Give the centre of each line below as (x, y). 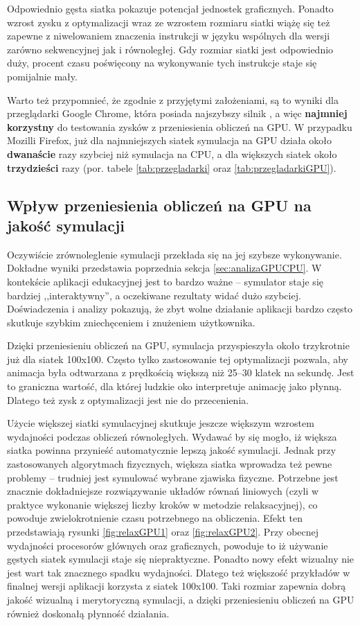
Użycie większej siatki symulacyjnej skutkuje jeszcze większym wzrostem (161, 423)
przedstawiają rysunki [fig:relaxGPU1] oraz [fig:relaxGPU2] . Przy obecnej (163, 531)
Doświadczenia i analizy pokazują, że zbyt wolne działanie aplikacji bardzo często (180, 309)
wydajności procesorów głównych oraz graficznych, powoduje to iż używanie (168, 545)
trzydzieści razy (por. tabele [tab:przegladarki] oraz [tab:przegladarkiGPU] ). (172, 167)
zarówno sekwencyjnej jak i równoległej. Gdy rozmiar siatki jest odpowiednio (170, 49)
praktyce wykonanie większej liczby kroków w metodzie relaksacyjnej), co (162, 504)
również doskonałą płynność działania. (88, 613)
